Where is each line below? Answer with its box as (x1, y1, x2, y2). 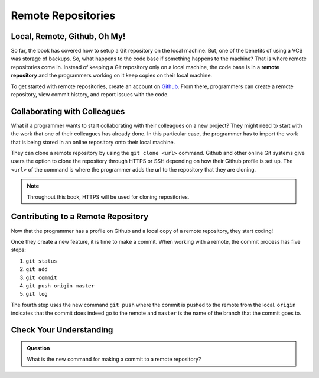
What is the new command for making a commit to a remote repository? (27, 356, 201, 363)
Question (27, 345, 50, 352)
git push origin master (25, 282, 95, 289)
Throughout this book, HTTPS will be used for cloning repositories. (27, 193, 190, 201)
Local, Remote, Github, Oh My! (11, 31, 126, 41)
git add (25, 266, 48, 273)
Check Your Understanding (11, 325, 113, 335)
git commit (25, 274, 57, 281)
